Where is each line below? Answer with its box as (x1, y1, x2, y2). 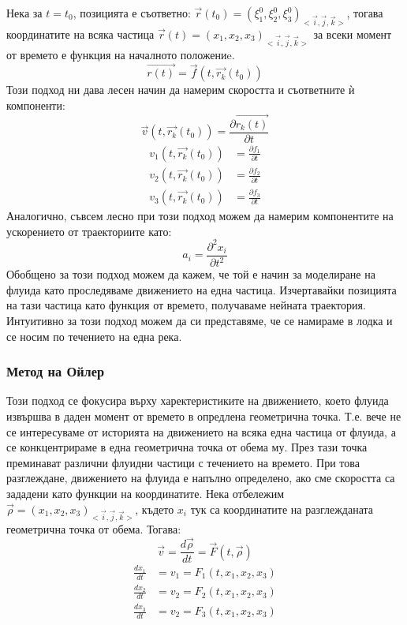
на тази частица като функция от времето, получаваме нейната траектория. (6, 297, 366, 313)
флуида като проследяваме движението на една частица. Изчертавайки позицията (6, 281, 397, 298)
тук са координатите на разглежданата (190, 500, 374, 517)
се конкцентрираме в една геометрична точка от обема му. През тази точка (6, 439, 368, 455)
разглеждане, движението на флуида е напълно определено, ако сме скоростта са (6, 470, 395, 486)
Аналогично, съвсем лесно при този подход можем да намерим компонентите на (6, 208, 394, 224)
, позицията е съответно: (73, 5, 191, 21)
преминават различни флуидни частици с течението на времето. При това (6, 454, 360, 470)
